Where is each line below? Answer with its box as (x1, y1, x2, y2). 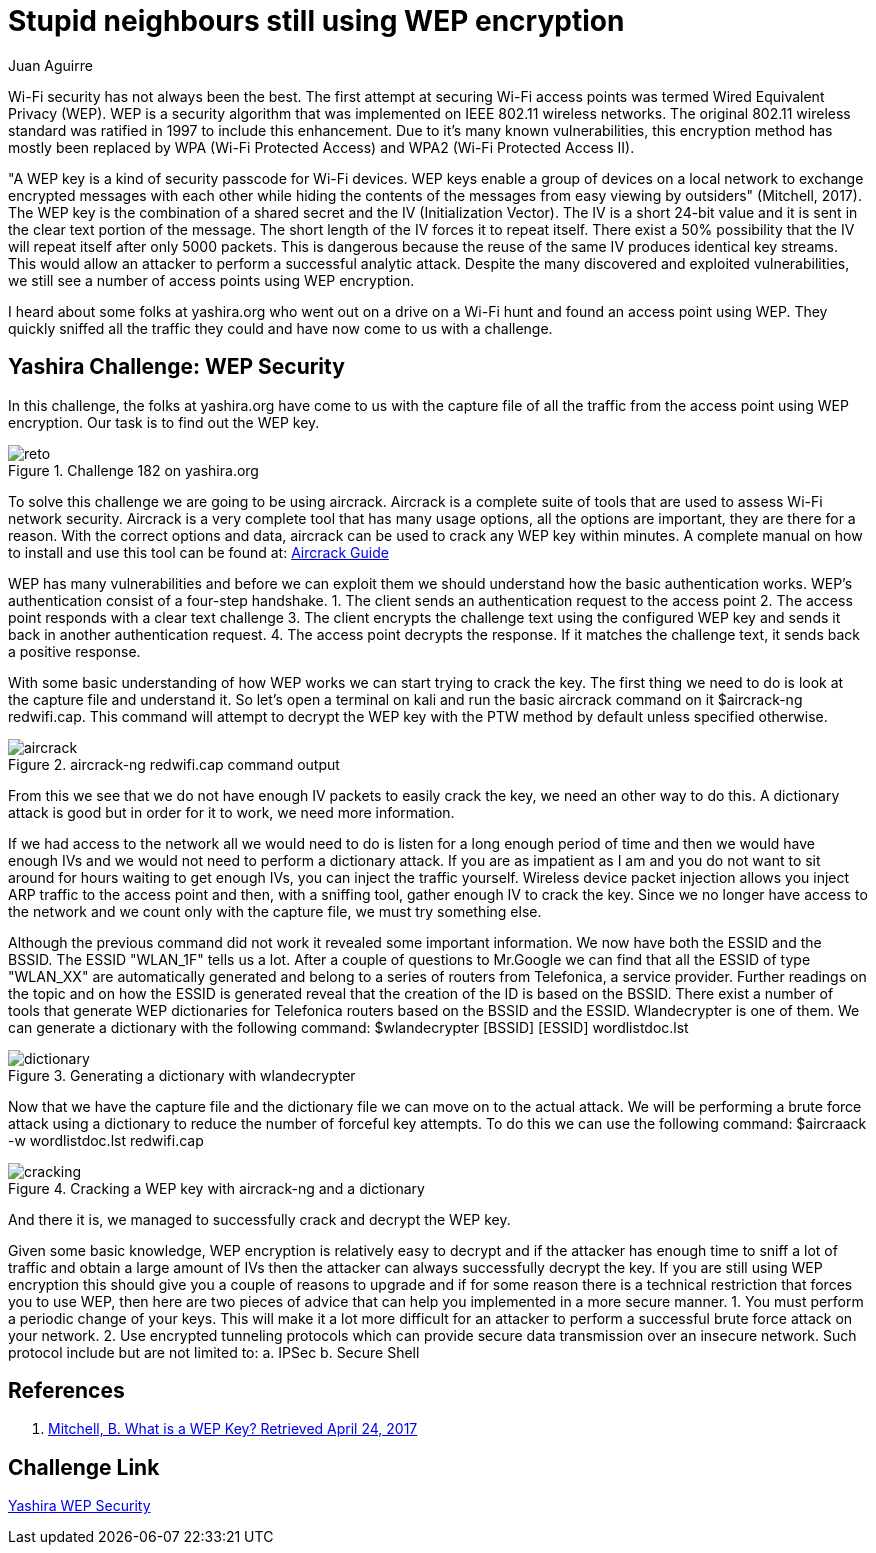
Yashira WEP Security (8, 1497, 151, 1515)
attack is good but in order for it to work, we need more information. (8, 803, 455, 821)
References (8, 1378, 125, 1404)
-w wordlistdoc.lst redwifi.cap (8, 1131, 204, 1149)
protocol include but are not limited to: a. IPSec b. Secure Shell (8, 1343, 420, 1361)
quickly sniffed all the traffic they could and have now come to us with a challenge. (8, 319, 553, 337)
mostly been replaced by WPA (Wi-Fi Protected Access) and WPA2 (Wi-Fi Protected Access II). (8, 138, 635, 156)
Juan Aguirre (8, 56, 93, 74)
